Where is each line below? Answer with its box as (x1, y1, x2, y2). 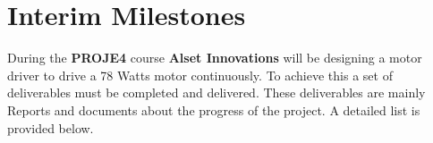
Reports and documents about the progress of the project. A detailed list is (7, 100, 420, 119)
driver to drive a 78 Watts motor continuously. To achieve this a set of (7, 65, 393, 84)
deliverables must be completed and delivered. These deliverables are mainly (7, 83, 426, 102)
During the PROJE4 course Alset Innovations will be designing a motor (7, 48, 422, 67)
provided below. (7, 118, 94, 137)
